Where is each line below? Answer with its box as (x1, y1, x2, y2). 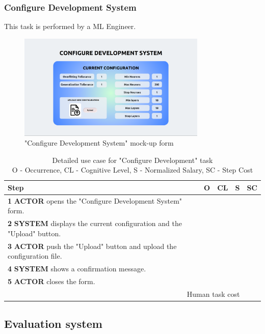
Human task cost (187, 288, 240, 299)
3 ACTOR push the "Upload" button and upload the (8, 240, 177, 251)
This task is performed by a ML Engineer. (4, 21, 136, 32)
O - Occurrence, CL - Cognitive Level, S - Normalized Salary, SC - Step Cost (12, 164, 253, 175)
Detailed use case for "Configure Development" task (52, 154, 213, 165)
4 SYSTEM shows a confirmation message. (8, 263, 146, 274)
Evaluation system (4, 316, 102, 331)
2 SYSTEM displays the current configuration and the (8, 218, 182, 229)
